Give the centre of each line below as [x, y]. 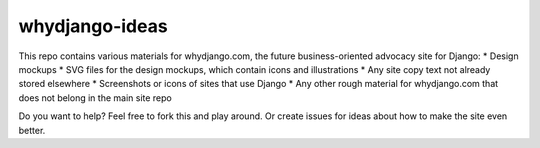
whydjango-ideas [93, 26]
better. [32, 130]
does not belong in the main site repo [95, 97]
